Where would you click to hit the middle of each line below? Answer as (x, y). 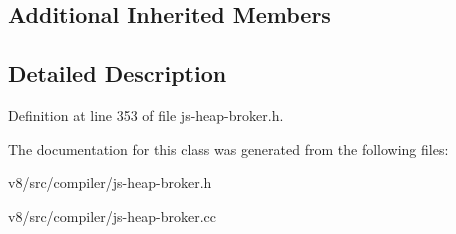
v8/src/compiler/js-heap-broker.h (110, 182)
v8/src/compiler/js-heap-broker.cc (112, 215)
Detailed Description (117, 73)
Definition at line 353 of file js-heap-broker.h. (146, 114)
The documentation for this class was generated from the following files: (228, 148)
